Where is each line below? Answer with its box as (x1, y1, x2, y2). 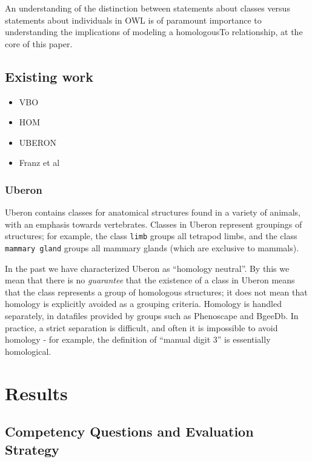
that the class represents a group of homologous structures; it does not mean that (5, 285, 308, 298)
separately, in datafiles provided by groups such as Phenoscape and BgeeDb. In (5, 309, 299, 322)
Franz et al (19, 156, 60, 169)
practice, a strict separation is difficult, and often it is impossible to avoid (5, 321, 278, 334)
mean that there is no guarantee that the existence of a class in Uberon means (5, 274, 295, 286)
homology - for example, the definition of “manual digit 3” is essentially (5, 333, 271, 346)
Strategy (5, 440, 59, 458)
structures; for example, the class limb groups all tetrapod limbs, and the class (5, 229, 297, 242)
